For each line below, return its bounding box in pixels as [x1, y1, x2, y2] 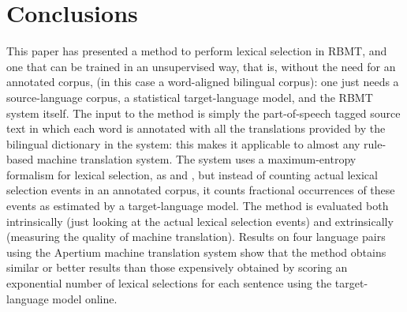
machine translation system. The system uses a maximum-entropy [36, 151, 357, 167]
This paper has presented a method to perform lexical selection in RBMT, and [6, 43, 387, 59]
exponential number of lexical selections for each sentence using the [6, 275, 332, 291]
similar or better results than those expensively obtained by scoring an [6, 259, 348, 276]
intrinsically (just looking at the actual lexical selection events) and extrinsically [6, 212, 394, 229]
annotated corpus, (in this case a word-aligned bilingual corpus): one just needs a [6, 73, 399, 90]
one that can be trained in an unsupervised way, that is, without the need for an [6, 58, 396, 74]
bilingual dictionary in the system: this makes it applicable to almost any [6, 135, 360, 152]
